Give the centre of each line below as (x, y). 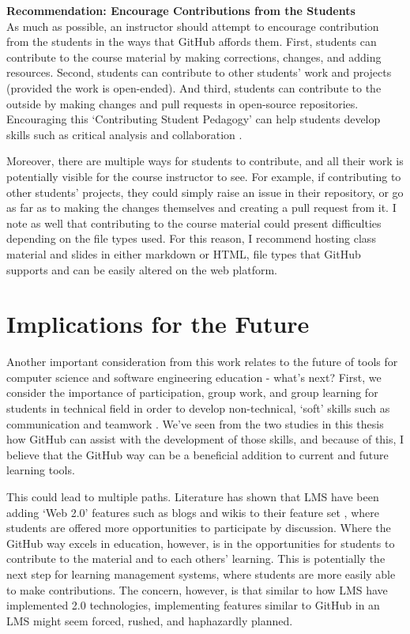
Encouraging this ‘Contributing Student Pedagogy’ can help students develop (194, 119)
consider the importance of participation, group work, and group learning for (192, 392)
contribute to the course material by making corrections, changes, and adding (194, 57)
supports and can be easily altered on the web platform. (142, 269)
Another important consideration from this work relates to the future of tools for (202, 362)
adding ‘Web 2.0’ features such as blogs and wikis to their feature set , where (193, 512)
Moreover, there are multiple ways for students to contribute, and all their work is (205, 161)
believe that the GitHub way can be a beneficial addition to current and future (197, 454)
